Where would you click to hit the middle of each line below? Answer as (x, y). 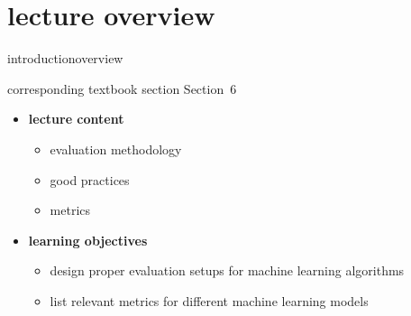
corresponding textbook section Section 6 (122, 88)
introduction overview (65, 58)
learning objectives (88, 240)
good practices (90, 179)
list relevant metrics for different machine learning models (209, 300)
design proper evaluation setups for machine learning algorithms (227, 270)
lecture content (76, 119)
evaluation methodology (116, 149)
